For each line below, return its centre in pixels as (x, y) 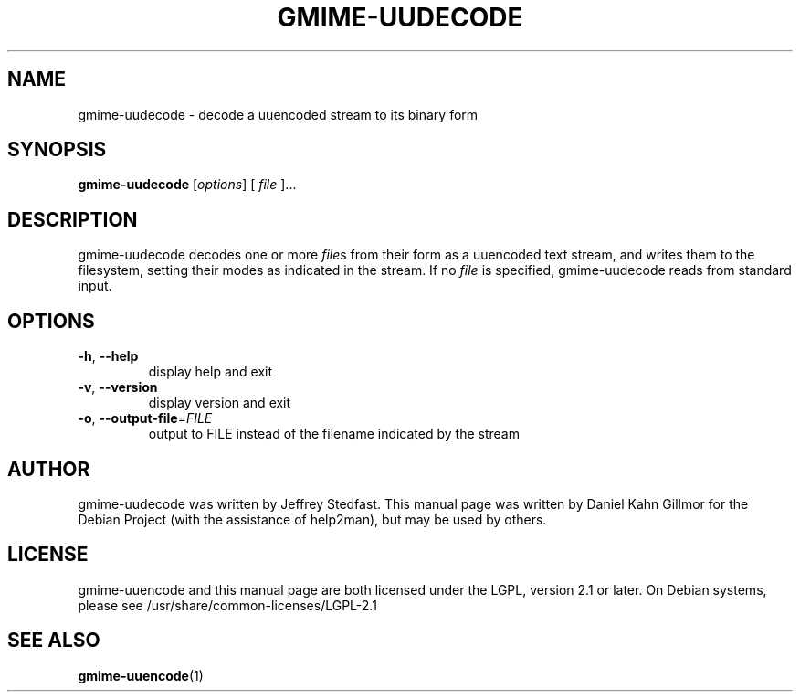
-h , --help (108, 356)
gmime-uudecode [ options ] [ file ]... (187, 185)
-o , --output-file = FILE (145, 418)
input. (95, 286)
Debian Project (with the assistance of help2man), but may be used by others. (312, 519)
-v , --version (118, 387)
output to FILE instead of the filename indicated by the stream (334, 434)
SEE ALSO (54, 641)
